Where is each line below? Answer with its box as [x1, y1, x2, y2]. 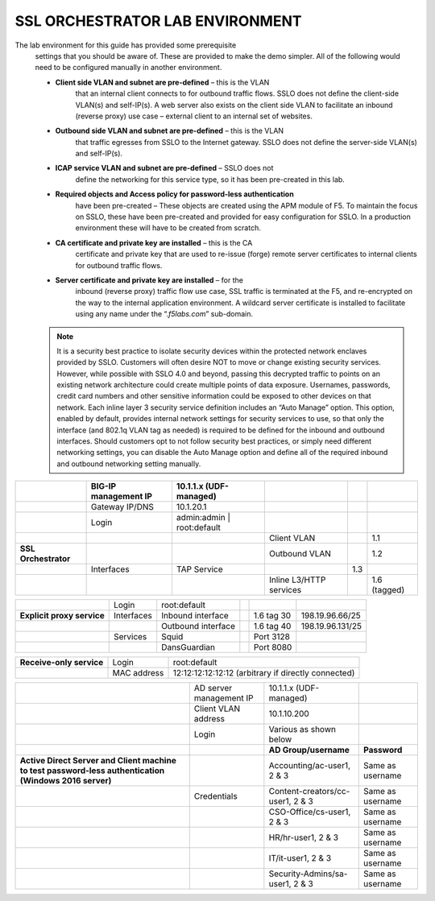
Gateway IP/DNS [90, 502, 155, 513]
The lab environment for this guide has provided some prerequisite [14, 40, 237, 50]
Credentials [193, 791, 238, 802]
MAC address [112, 667, 164, 679]
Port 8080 [253, 642, 292, 653]
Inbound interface [161, 610, 229, 622]
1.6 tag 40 [253, 621, 292, 632]
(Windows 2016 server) [19, 775, 112, 787]
